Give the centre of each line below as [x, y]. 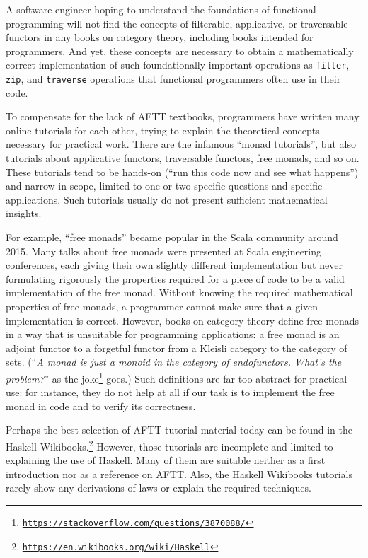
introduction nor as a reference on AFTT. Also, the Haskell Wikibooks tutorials [179, 473]
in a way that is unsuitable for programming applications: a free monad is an [173, 334]
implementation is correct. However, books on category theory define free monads [182, 320]
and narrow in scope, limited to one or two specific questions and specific [164, 186]
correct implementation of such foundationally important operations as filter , [178, 65]
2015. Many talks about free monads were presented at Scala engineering [164, 251]
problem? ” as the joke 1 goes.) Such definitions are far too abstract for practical [177, 377]
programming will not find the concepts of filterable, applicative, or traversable [177, 23]
